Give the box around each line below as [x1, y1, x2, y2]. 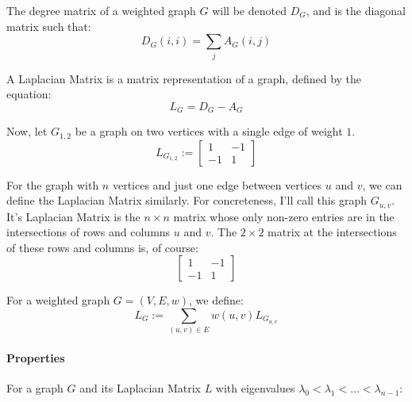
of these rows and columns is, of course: [6, 239, 198, 255]
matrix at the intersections [268, 224, 397, 240]
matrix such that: [6, 17, 91, 34]
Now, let [6, 123, 48, 140]
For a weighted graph [6, 292, 110, 308]
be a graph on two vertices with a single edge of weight [75, 123, 343, 140]
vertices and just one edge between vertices [112, 176, 322, 193]
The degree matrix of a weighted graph [6, 2, 196, 18]
